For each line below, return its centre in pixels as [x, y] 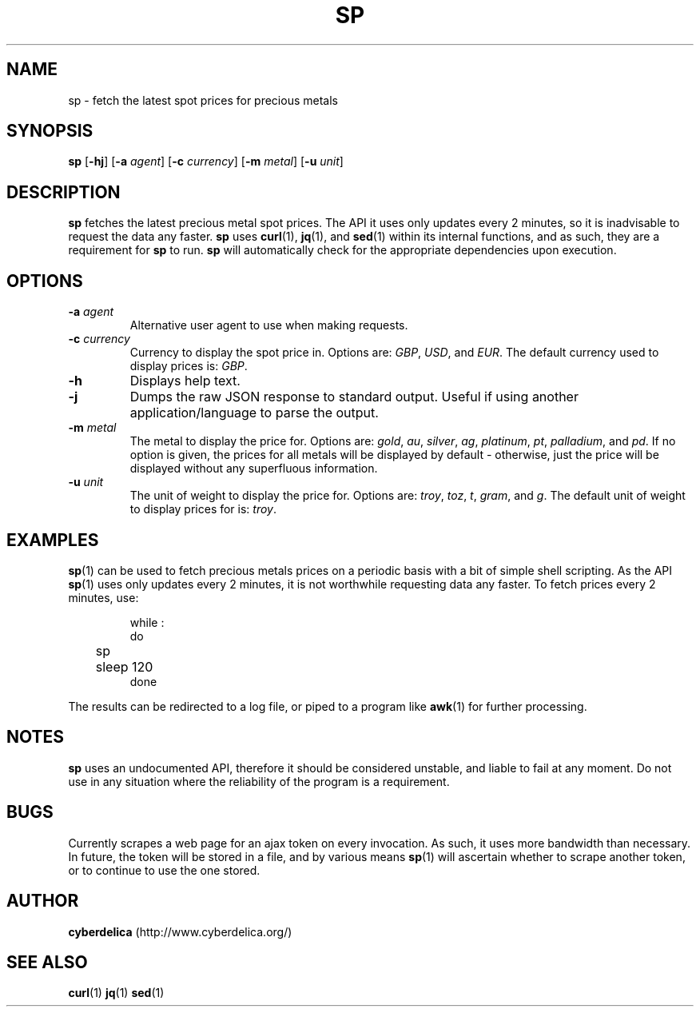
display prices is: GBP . [189, 366]
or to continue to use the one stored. [164, 870]
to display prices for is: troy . [203, 509]
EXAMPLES [53, 540]
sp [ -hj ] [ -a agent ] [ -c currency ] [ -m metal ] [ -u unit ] [206, 162]
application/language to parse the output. [254, 413]
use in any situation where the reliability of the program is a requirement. [259, 781]
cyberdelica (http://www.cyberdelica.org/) [180, 931]
